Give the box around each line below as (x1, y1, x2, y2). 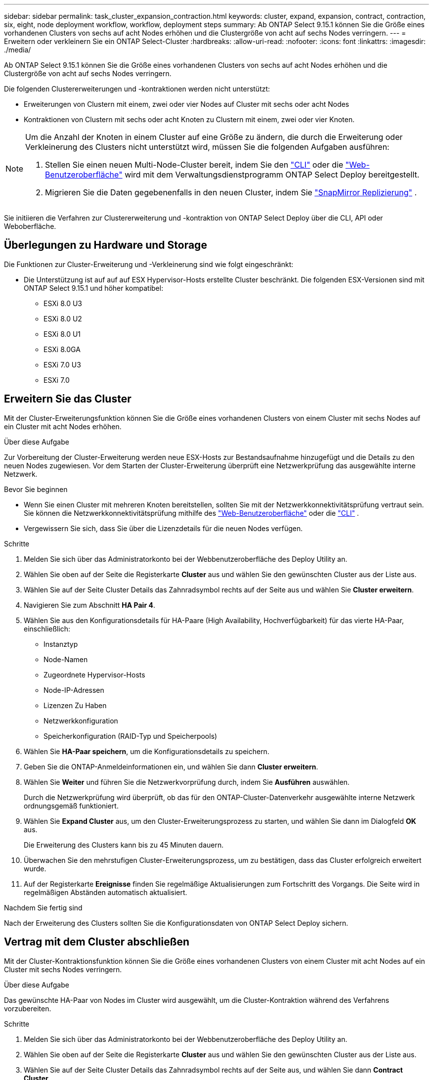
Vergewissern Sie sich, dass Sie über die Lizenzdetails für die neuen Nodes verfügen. (24, 524, 303, 533)
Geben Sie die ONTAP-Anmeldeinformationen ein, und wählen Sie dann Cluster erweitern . (24, 762, 318, 771)
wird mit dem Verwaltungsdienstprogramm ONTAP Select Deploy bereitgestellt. (125, 170, 420, 180)
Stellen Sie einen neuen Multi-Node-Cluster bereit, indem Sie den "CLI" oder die (45, 160, 344, 170)
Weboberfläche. (4, 222, 56, 230)
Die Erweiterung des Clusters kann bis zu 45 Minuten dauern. (24, 840, 224, 849)
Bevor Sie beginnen (4, 485, 68, 494)
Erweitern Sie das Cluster (4, 393, 131, 405)
